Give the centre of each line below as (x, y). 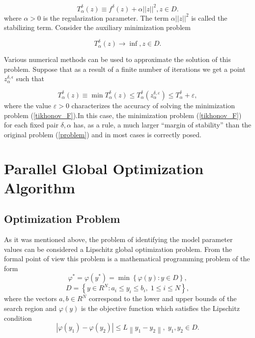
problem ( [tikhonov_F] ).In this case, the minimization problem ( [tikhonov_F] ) (123, 115)
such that (30, 78)
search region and (30, 308)
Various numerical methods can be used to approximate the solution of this (117, 59)
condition (18, 318)
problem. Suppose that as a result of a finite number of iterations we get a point (125, 69)
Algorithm (40, 187)
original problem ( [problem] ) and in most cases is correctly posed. (103, 134)
